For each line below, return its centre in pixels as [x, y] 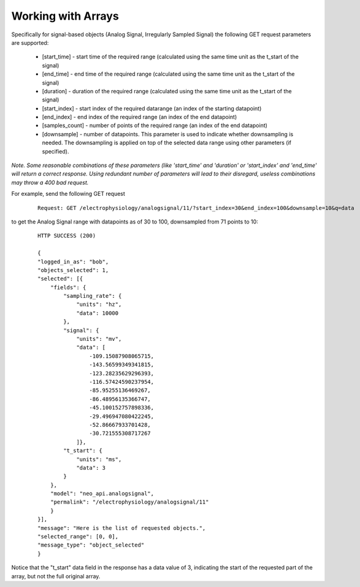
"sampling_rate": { [93, 296]
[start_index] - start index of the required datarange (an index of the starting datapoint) [152, 108]
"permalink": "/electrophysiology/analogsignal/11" [129, 502]
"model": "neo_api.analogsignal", [102, 494]
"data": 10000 [98, 313]
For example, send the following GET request [68, 194]
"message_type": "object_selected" [91, 545]
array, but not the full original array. [56, 576]
